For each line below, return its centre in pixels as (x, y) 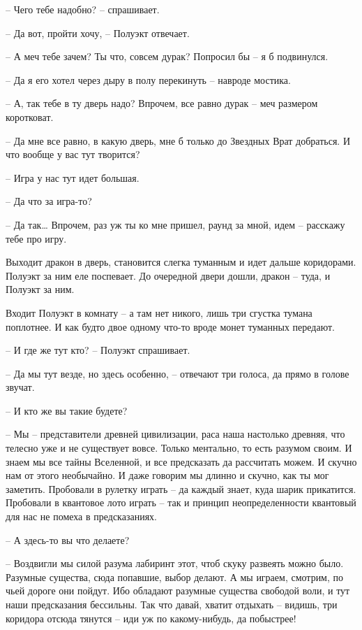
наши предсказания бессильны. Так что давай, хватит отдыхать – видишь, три (172, 604)
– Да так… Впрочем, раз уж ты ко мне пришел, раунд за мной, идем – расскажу (175, 224)
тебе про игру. (36, 238)
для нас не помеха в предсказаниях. (81, 516)
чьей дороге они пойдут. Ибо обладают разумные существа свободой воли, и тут (178, 590)
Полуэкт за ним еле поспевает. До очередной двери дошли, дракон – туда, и (168, 275)
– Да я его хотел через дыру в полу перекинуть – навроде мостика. (148, 79)
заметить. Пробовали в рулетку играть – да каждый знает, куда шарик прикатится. (181, 488)
